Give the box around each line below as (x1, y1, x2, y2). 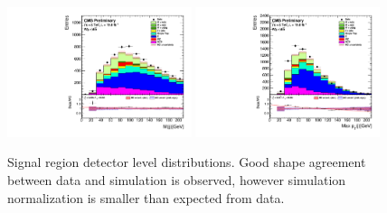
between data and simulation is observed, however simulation (7, 171, 346, 190)
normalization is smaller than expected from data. (7, 188, 285, 207)
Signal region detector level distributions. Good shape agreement (7, 153, 366, 171)
